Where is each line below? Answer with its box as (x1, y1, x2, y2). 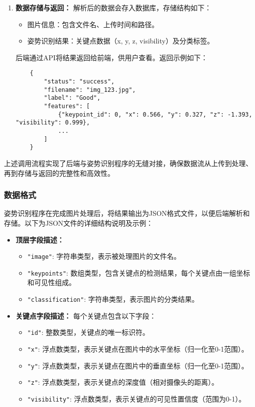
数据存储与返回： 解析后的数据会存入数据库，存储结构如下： (15, 2, 212, 12)
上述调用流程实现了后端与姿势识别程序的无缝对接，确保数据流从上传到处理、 (4, 158, 253, 168)
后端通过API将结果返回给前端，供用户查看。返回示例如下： (15, 52, 208, 62)
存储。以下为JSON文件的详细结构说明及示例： (4, 217, 153, 228)
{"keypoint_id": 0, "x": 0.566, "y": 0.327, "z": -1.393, (58, 111, 253, 118)
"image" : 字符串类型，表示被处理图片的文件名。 (27, 251, 181, 261)
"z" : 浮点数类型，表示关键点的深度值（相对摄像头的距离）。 (27, 377, 219, 387)
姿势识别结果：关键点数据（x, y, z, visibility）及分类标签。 (27, 36, 214, 46)
